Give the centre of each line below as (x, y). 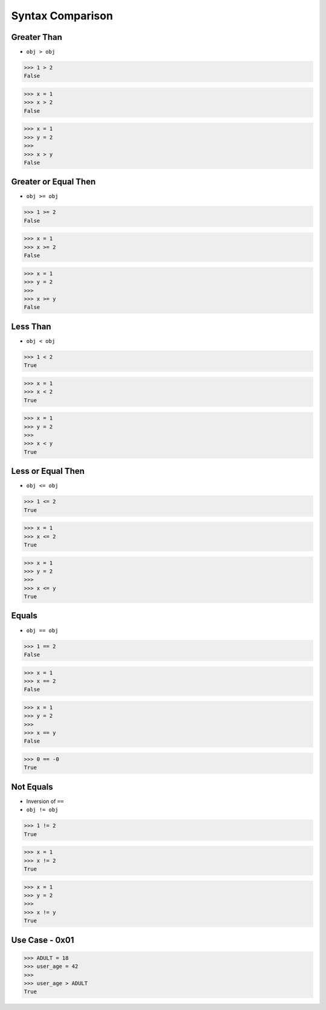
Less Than (31, 326)
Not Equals (32, 787)
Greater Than (37, 37)
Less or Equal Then (48, 471)
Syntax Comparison (62, 16)
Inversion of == (45, 801)
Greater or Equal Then (53, 182)
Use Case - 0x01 (43, 940)
